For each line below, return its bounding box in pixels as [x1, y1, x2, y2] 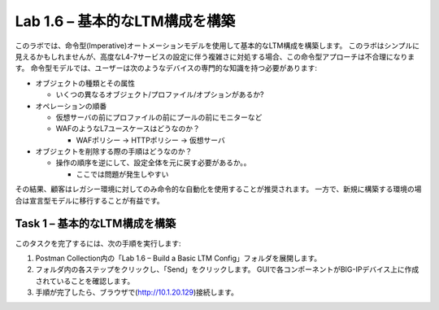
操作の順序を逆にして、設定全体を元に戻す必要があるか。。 [55, 158, 251, 168]
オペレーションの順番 [35, 101, 107, 111]
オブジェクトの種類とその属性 [35, 78, 136, 88]
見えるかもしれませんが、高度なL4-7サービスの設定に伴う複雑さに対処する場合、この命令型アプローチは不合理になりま [15, 51, 415, 61]
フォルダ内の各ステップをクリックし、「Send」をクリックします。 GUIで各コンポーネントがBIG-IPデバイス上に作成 [35, 264, 419, 274]
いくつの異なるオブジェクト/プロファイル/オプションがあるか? [55, 90, 264, 99]
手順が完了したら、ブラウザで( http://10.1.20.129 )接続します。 [35, 287, 239, 297]
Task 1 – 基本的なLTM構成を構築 [15, 216, 176, 231]
